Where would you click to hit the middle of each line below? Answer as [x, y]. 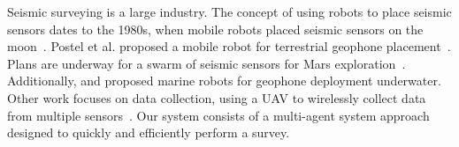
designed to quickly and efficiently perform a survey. [149, 132]
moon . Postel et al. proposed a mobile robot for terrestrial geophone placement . [229, 46]
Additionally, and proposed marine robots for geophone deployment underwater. [224, 81]
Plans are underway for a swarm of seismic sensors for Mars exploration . [207, 63]
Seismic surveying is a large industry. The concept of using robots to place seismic [229, 11]
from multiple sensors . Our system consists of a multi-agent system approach [218, 115]
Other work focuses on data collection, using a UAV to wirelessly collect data [217, 97]
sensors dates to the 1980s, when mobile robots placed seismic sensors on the [215, 29]
